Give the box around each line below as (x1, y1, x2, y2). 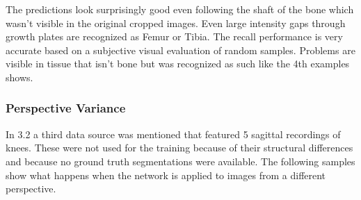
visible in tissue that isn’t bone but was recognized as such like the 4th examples (6, 56, 350, 71)
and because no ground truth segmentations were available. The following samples (6, 153, 355, 168)
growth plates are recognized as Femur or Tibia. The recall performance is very (6, 29, 343, 44)
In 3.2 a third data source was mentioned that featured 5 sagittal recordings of (6, 126, 341, 141)
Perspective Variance (6, 99, 126, 117)
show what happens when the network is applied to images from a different (6, 167, 326, 182)
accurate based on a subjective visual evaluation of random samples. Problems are (6, 42, 355, 57)
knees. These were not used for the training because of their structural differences (6, 140, 353, 155)
